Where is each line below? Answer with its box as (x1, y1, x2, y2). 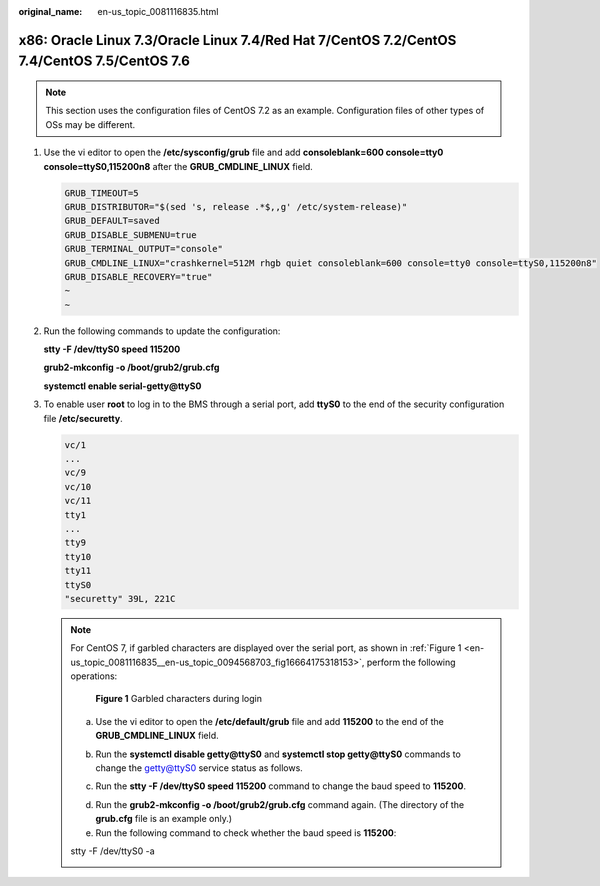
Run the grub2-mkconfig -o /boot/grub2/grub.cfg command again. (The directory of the (95, 798, 465, 810)
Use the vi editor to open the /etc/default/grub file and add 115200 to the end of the (95, 715, 444, 727)
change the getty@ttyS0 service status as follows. (95, 762, 304, 774)
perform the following (366, 656, 456, 668)
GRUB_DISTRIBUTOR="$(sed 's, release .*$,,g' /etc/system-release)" (64, 201, 408, 212)
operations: (70, 670, 118, 682)
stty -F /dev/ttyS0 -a (70, 845, 155, 857)
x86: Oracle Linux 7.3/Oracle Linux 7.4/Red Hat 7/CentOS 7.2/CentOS (18, 31, 457, 49)
